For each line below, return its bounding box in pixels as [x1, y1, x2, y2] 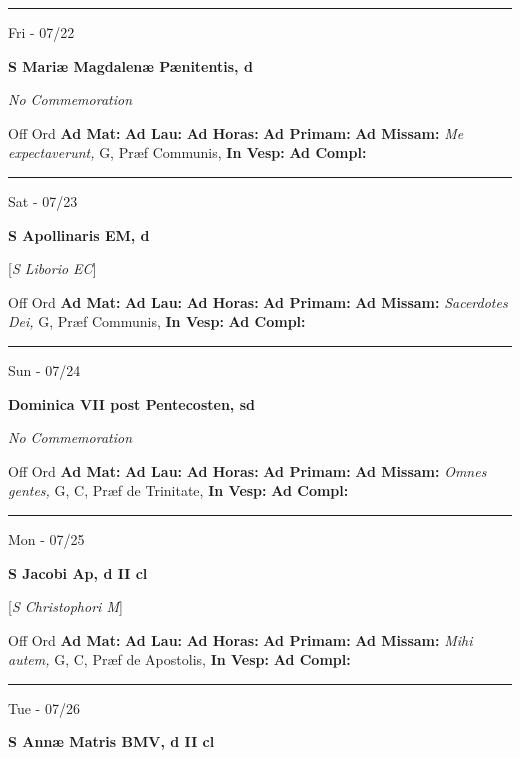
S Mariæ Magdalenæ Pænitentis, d [8, 55, 253, 76]
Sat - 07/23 [8, 190, 78, 211]
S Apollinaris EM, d [8, 224, 150, 245]
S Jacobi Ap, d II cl [8, 562, 148, 583]
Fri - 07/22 [8, 22, 75, 42]
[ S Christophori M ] [8, 596, 123, 617]
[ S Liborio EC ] [8, 258, 97, 279]
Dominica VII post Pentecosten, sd [8, 393, 255, 414]
